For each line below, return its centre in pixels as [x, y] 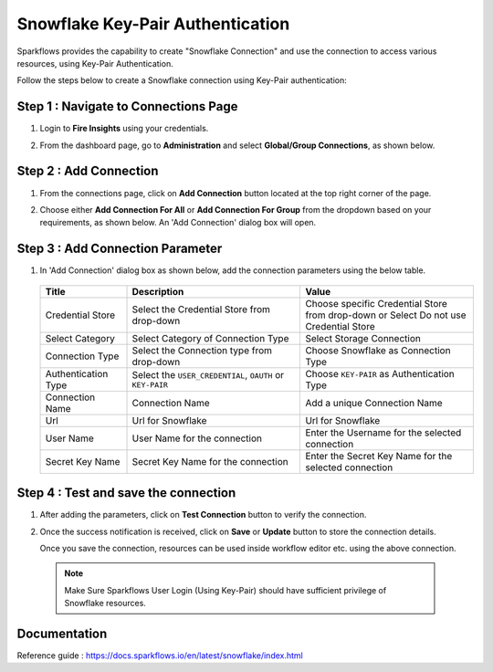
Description [158, 291]
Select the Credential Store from [201, 309]
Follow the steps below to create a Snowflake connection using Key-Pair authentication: [182, 80]
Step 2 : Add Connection [88, 171]
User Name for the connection [197, 438]
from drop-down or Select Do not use [386, 315]
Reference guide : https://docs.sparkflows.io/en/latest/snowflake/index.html [160, 655]
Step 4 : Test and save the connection [126, 493]
